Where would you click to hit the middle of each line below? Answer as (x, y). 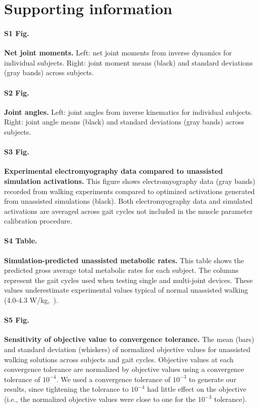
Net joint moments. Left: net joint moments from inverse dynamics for (118, 53)
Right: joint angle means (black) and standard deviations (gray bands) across (124, 122)
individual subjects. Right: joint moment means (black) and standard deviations (128, 62)
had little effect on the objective (197, 389)
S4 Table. (21, 241)
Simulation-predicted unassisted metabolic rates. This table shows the (124, 260)
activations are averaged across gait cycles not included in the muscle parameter (128, 211)
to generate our (213, 379)
